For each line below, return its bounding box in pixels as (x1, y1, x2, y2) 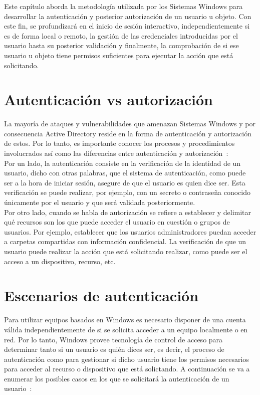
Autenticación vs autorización (4, 89, 213, 110)
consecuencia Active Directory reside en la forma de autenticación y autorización (4, 128, 252, 138)
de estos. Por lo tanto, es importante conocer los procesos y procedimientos (4, 138, 235, 148)
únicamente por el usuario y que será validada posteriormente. (4, 197, 195, 208)
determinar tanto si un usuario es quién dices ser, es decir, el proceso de (4, 344, 224, 354)
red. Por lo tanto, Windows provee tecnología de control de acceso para (4, 334, 223, 344)
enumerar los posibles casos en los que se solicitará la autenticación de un (4, 373, 229, 383)
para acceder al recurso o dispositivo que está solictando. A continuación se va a (4, 363, 250, 374)
